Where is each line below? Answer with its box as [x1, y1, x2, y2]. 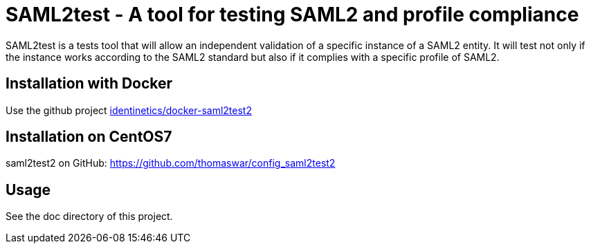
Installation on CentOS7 [6, 128, 172, 146]
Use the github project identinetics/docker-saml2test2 [6, 104, 252, 116]
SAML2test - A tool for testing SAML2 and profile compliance [6, 3, 579, 26]
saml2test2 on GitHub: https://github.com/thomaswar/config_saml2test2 [6, 157, 336, 169]
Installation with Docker [6, 75, 173, 93]
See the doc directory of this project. [6, 210, 173, 223]
